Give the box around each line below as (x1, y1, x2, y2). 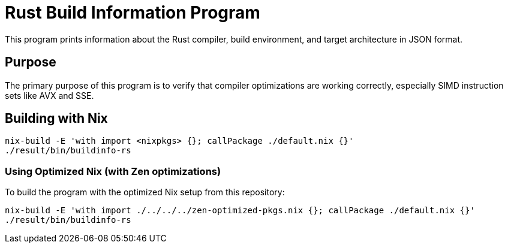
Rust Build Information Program (5, 2, 260, 23)
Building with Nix (5, 111, 108, 126)
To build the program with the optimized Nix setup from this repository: (5, 187, 285, 198)
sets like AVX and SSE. (5, 90, 94, 101)
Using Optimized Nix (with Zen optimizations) (5, 165, 221, 177)
